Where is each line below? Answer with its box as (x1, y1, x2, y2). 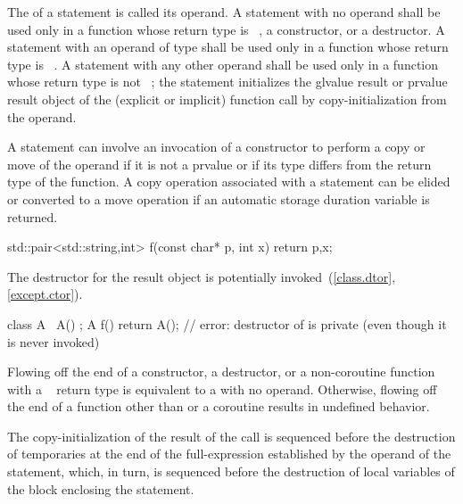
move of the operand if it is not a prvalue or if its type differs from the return (7, 154, 432, 173)
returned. (7, 207, 58, 226)
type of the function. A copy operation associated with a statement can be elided (7, 172, 451, 191)
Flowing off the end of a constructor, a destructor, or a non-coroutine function (7, 362, 435, 381)
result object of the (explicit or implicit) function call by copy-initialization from (7, 89, 447, 108)
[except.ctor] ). (7, 285, 83, 303)
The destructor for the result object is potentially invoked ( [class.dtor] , (7, 267, 396, 285)
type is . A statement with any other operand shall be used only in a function (7, 54, 439, 73)
